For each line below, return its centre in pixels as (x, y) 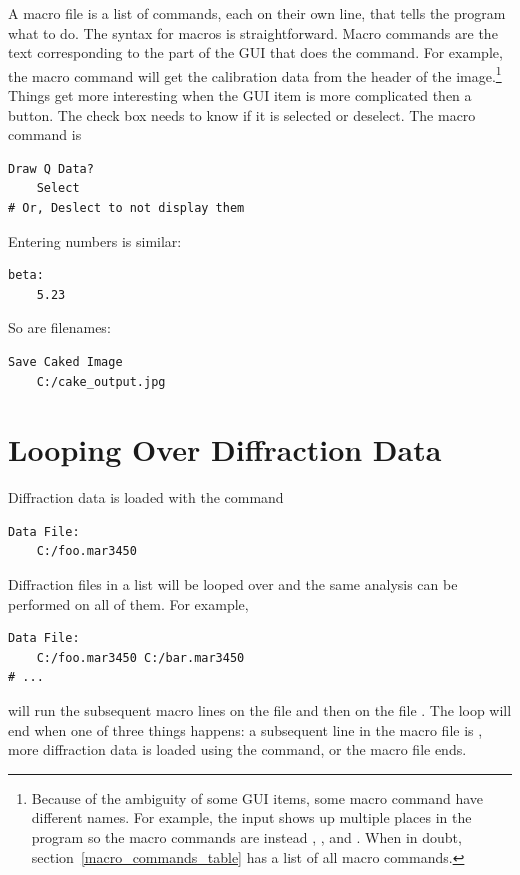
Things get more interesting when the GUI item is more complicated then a (240, 95)
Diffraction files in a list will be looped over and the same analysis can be (233, 584)
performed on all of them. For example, (128, 603)
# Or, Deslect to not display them (126, 208)
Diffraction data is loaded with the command (146, 497)
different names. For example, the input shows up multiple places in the (251, 817)
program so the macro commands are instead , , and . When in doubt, (246, 837)
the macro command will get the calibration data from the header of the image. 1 (255, 74)
